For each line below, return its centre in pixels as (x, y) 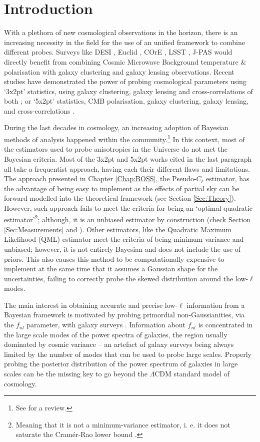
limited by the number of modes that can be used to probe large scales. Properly (128, 354)
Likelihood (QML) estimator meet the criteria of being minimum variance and (124, 239)
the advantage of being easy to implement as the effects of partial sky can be (122, 188)
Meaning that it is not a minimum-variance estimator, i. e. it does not (123, 424)
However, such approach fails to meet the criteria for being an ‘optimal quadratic (128, 207)
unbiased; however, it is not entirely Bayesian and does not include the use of (122, 249)
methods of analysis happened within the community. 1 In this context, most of (124, 138)
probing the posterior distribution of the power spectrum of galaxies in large (121, 364)
